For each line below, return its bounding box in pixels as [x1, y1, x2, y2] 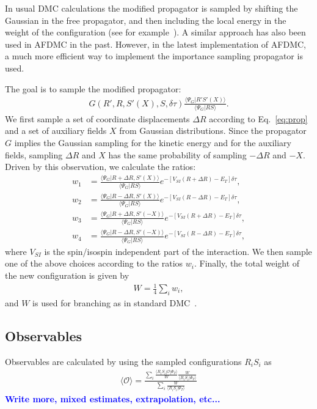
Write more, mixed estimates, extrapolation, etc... [5, 392, 220, 405]
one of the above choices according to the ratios [5, 257, 183, 270]
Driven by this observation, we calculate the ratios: [5, 160, 196, 173]
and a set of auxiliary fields [5, 124, 107, 137]
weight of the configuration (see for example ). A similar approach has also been [5, 26, 306, 39]
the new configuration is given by [5, 268, 129, 281]
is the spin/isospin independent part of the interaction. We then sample [44, 245, 312, 257]
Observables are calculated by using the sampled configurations [5, 355, 242, 367]
